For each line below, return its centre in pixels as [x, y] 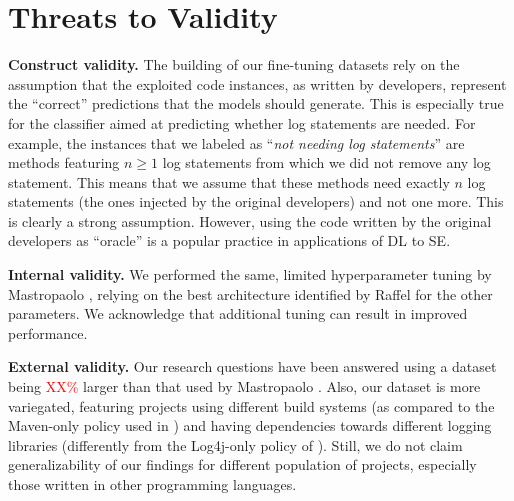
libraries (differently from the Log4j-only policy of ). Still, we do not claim [235, 444]
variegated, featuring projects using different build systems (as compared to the [251, 405]
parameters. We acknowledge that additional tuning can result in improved [238, 313]
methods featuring [64, 162]
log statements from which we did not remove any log [326, 162]
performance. [48, 332]
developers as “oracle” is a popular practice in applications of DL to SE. [229, 240]
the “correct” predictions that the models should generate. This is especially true [256, 103]
